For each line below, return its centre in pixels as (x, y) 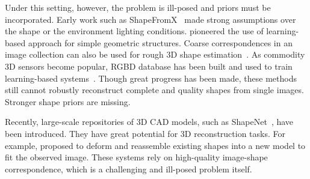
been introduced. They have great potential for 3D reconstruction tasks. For (145, 133)
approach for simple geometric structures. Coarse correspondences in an (160, 42)
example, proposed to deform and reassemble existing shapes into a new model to (155, 145)
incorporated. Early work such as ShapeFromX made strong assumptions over (150, 19)
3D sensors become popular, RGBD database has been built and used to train (149, 66)
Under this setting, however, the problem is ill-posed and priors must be (138, 7)
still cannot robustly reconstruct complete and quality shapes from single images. (154, 90)
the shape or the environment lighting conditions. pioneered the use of (134, 31)
